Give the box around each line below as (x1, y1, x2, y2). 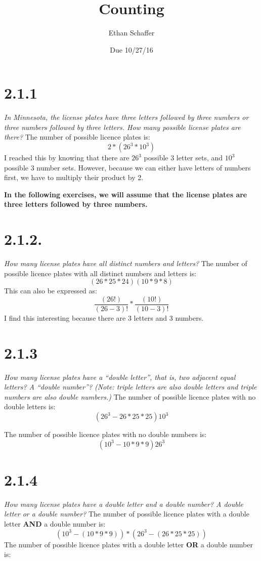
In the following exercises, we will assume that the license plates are (4, 189, 247, 199)
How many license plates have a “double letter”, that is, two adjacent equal (4, 371, 236, 382)
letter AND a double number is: (4, 518, 106, 529)
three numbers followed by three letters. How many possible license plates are (4, 121, 241, 132)
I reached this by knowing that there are (4, 152, 129, 163)
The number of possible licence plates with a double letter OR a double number (4, 539, 253, 549)
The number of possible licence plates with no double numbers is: (4, 429, 207, 440)
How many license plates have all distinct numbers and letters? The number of (4, 258, 247, 269)
